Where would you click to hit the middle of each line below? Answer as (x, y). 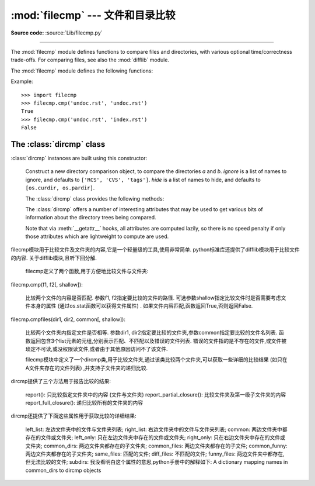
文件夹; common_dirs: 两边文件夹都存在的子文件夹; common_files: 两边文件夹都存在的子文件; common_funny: (157, 446)
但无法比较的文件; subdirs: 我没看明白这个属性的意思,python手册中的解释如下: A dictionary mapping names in (157, 462)
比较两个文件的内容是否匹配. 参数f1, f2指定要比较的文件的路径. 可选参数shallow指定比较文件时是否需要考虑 (153, 298)
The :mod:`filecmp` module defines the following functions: (82, 71)
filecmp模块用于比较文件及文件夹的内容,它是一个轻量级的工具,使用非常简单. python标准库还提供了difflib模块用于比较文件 (155, 250)
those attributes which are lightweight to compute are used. (97, 236)
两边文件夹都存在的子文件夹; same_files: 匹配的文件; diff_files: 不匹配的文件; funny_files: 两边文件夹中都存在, (155, 454)
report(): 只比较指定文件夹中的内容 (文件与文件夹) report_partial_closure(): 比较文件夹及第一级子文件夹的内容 (156, 394)
